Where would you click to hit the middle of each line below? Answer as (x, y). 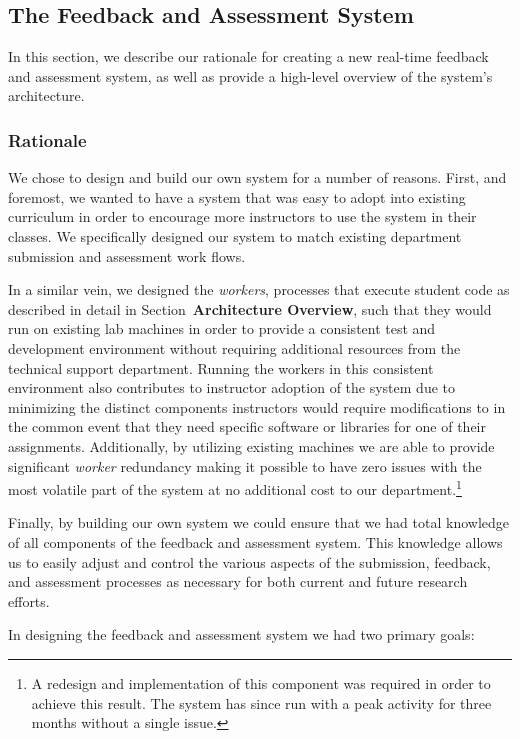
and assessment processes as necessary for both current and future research (238, 581)
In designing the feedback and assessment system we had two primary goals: (241, 634)
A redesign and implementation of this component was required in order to (261, 682)
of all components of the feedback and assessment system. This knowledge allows (255, 541)
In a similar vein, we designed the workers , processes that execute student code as (259, 289)
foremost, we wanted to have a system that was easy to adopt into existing (237, 196)
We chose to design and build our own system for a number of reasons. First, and (257, 177)
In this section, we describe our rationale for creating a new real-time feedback (248, 56)
